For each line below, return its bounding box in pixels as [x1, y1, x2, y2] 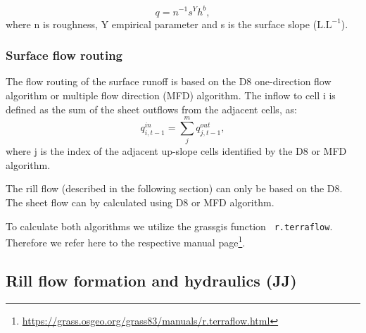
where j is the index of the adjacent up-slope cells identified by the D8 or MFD [6, 144, 347, 158]
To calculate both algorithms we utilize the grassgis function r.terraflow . [6, 218, 333, 233]
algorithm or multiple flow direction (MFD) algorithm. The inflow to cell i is [6, 87, 336, 102]
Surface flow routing [6, 46, 122, 64]
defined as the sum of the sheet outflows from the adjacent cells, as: [6, 101, 297, 116]
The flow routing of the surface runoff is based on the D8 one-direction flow [6, 74, 332, 89]
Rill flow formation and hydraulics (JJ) [6, 269, 297, 291]
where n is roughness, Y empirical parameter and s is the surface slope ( [6, 16, 317, 31]
